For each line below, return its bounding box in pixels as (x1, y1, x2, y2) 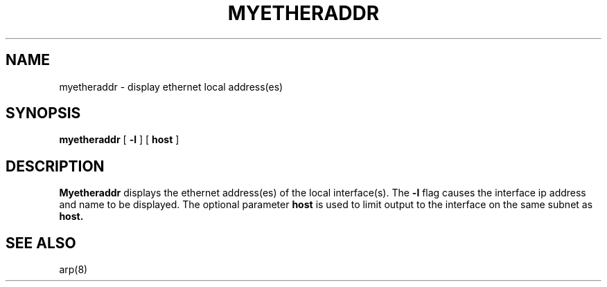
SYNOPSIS (6, 104, 81, 122)
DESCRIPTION (6, 157, 105, 175)
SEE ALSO (6, 234, 76, 252)
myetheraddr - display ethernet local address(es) (59, 80, 283, 93)
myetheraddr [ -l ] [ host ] (59, 133, 179, 146)
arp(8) (59, 263, 88, 276)
